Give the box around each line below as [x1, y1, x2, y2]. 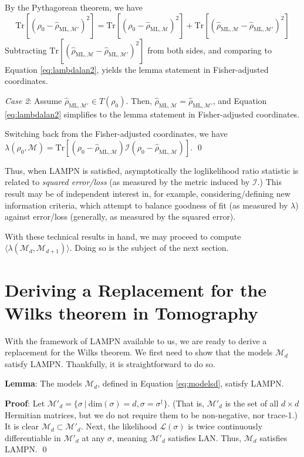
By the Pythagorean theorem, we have [5, 1, 143, 13]
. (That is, [167, 397, 204, 409]
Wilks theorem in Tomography [5, 300, 258, 324]
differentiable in [5, 431, 61, 443]
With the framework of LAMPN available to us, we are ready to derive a [5, 334, 267, 347]
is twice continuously [188, 420, 263, 432]
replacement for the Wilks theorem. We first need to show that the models [5, 346, 273, 358]
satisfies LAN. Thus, [168, 431, 242, 443]
